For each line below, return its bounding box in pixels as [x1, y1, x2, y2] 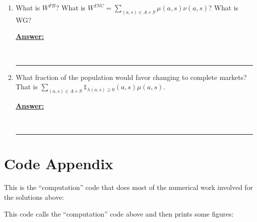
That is [15, 81, 38, 92]
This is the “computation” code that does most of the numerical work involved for [4, 182, 253, 192]
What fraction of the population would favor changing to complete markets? [15, 72, 247, 82]
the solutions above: [4, 192, 64, 202]
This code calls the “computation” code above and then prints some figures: [4, 208, 234, 219]
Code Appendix [4, 153, 114, 174]
